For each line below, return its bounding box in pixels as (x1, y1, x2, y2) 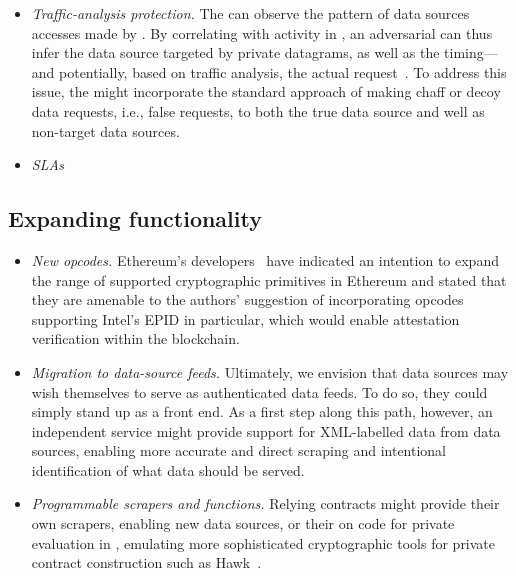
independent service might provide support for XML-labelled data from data (31, 420, 501, 441)
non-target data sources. (31, 120, 180, 141)
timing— (444, 42, 498, 63)
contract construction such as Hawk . (31, 552, 262, 573)
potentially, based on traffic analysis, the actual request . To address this (59, 61, 507, 82)
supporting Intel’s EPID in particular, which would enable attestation (31, 308, 460, 329)
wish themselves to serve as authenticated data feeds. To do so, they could (31, 381, 488, 402)
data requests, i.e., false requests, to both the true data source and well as (31, 100, 485, 121)
